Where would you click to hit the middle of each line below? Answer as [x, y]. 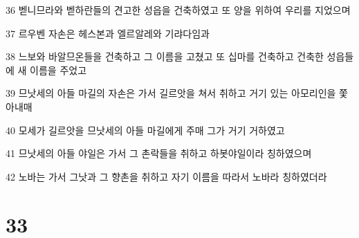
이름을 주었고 [58, 70]
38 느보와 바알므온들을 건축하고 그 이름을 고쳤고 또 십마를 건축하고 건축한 [165, 56]
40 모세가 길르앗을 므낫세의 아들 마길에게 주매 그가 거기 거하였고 [145, 130]
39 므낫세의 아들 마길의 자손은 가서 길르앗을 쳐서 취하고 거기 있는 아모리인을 [171, 93]
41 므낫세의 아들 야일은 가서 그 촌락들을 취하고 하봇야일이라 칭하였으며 [159, 153]
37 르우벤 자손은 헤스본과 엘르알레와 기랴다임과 [108, 33]
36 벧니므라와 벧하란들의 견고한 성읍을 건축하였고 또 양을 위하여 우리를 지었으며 [178, 10]
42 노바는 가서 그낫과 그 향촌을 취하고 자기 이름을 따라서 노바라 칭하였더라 [166, 176]
